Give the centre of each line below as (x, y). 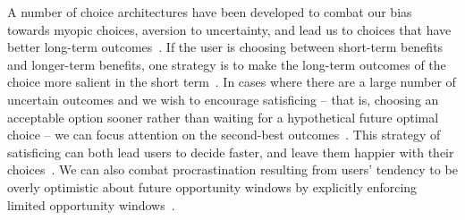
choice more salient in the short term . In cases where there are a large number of (232, 82)
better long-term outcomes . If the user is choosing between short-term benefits (225, 47)
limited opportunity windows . (91, 204)
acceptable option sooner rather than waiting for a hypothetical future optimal (223, 117)
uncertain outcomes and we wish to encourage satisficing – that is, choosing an (223, 99)
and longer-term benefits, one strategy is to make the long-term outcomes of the (227, 64)
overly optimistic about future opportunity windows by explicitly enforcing (212, 186)
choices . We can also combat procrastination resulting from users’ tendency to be (232, 169)
